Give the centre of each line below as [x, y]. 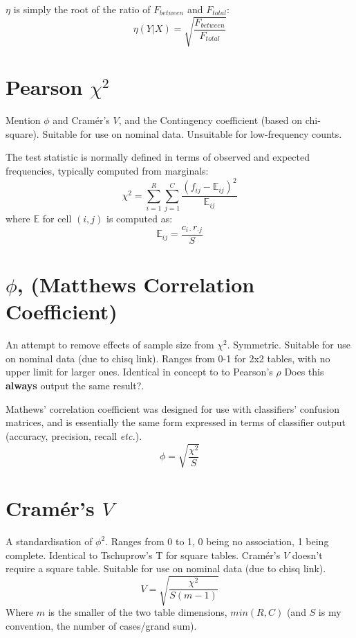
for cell [57, 218]
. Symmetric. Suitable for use [289, 345]
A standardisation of [49, 541]
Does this [304, 372]
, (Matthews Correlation [136, 284]
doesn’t [307, 555]
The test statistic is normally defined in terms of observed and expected [158, 157]
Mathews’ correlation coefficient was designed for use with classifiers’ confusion [172, 408]
